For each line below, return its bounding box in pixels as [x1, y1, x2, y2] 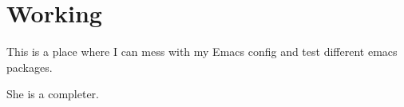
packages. [6, 58, 53, 75]
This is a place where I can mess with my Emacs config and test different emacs [6, 43, 398, 60]
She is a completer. [6, 85, 99, 102]
